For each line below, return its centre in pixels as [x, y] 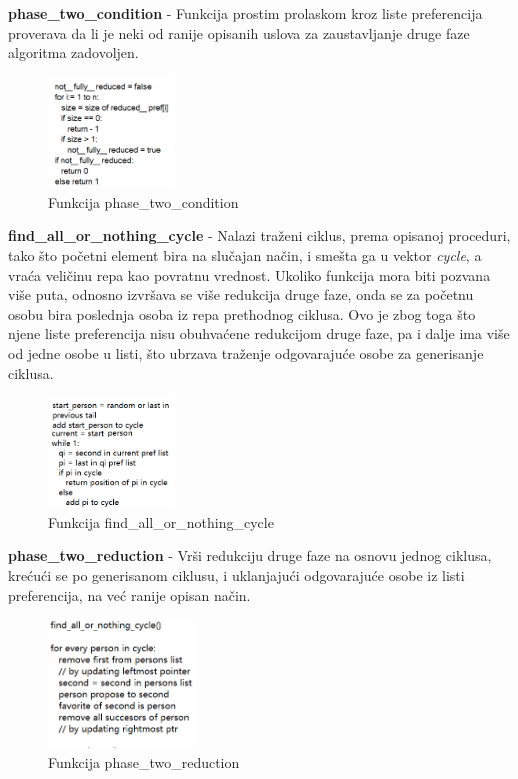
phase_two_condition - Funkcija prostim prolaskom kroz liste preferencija [245, 13]
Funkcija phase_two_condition [143, 201]
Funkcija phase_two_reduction [144, 762]
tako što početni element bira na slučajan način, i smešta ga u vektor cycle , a [245, 255]
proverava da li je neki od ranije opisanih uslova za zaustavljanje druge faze [239, 32]
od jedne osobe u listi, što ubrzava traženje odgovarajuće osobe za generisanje [246, 353]
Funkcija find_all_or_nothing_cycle [161, 521]
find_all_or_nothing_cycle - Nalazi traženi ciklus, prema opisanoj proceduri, [259, 235]
